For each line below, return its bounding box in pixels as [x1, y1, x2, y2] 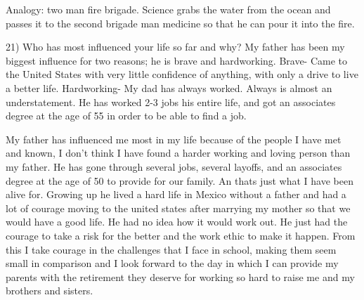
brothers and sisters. [6, 283, 93, 298]
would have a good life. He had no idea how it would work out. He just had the [6, 214, 348, 229]
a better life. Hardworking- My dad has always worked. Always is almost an [6, 80, 332, 95]
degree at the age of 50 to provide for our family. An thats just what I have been [6, 173, 353, 188]
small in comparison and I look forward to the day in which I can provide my [6, 256, 339, 270]
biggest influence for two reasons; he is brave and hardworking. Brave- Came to [6, 53, 348, 67]
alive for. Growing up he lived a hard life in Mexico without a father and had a [6, 187, 346, 202]
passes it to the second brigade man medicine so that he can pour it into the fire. [6, 15, 355, 30]
